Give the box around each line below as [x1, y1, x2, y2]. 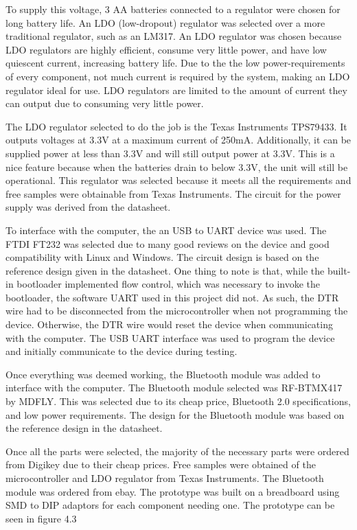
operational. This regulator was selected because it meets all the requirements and [5, 173, 352, 187]
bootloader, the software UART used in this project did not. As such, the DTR [5, 290, 339, 304]
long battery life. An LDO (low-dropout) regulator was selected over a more [5, 15, 325, 30]
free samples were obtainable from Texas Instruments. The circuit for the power [5, 186, 341, 200]
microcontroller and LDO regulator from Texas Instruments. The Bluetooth [5, 471, 324, 485]
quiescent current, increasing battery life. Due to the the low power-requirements [5, 56, 345, 70]
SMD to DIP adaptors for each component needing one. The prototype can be [5, 498, 335, 512]
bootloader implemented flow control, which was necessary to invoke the [16, 277, 321, 291]
